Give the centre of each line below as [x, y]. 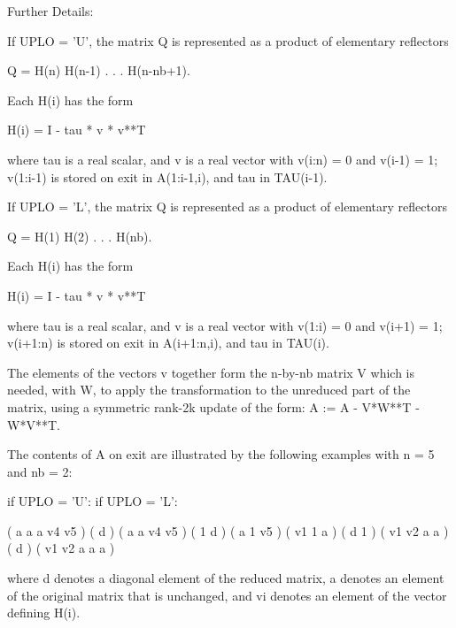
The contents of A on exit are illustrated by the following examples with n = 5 [221, 454]
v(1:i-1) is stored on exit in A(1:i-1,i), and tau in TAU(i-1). [167, 176]
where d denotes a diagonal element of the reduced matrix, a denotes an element [226, 578]
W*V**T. [34, 424]
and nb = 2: [40, 471]
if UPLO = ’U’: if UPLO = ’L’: [93, 501]
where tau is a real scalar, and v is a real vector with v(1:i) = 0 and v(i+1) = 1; [225, 325]
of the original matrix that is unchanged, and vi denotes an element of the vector [227, 595]
